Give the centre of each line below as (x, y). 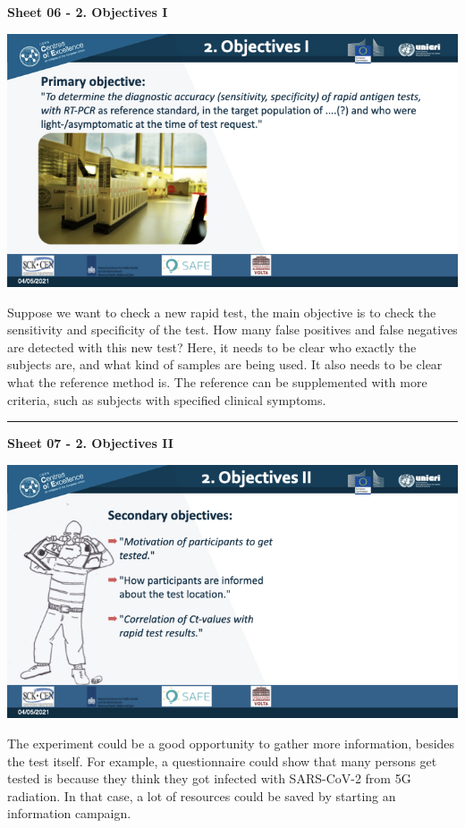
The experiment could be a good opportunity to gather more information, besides (231, 743)
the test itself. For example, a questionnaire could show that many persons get (222, 760)
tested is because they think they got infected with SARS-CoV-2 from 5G (209, 778)
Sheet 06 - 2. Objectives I (88, 12)
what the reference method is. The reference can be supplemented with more (217, 382)
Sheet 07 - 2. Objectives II (90, 443)
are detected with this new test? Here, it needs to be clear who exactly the (212, 346)
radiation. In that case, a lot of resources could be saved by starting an (202, 795)
